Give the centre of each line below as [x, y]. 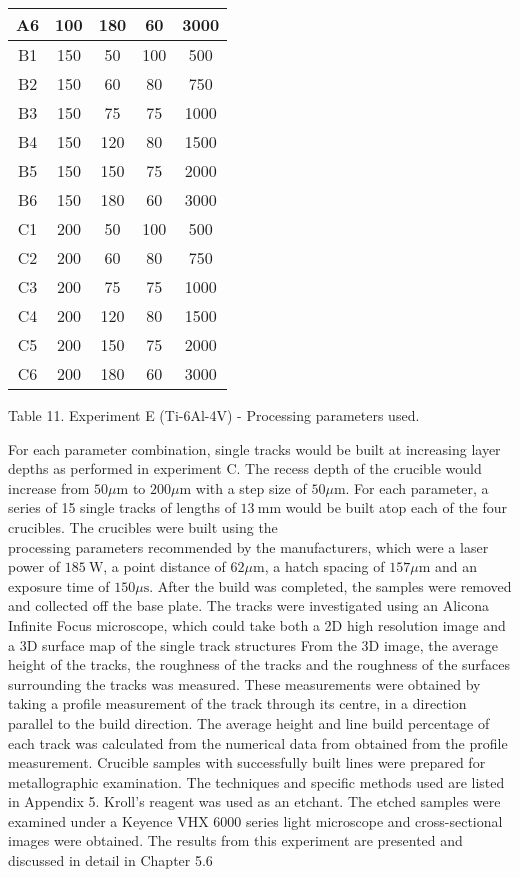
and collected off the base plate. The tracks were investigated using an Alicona [248, 605]
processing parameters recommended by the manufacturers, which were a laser [248, 546]
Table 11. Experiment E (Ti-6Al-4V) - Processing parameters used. [214, 415]
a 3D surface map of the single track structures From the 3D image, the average [253, 644]
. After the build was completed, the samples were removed [330, 585]
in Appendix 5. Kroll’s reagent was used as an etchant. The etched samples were [254, 801]
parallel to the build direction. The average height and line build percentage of [249, 722]
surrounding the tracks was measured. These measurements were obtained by [244, 683]
